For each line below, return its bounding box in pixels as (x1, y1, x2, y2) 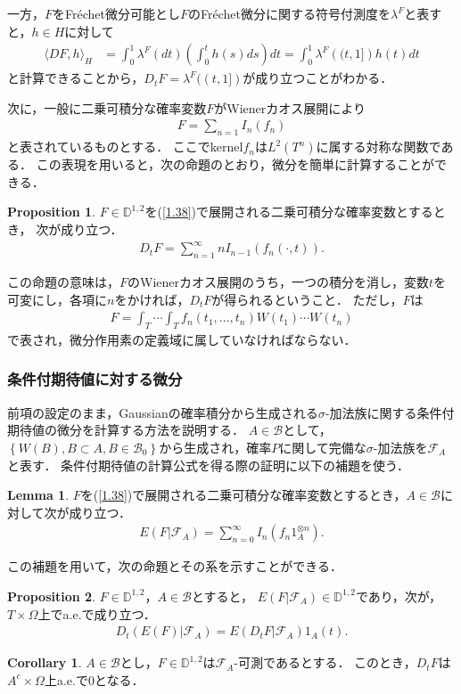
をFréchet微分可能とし (53, 4, 180, 22)
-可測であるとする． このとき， (234, 653, 416, 672)
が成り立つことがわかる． (243, 69, 393, 87)
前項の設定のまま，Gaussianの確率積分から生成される (7, 403, 318, 421)
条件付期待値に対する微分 (7, 368, 183, 390)
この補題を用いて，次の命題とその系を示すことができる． (7, 557, 342, 576)
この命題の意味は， (7, 272, 119, 290)
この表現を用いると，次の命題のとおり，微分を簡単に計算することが (36, 155, 435, 174)
